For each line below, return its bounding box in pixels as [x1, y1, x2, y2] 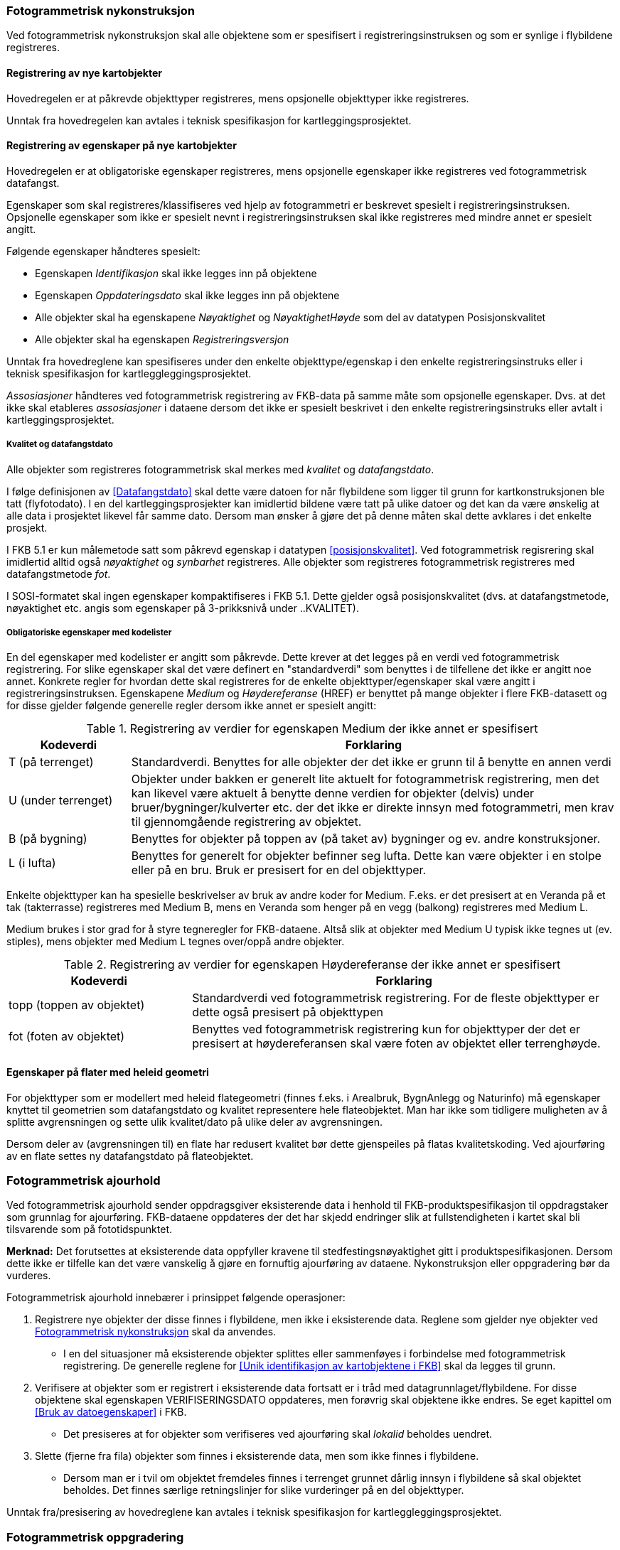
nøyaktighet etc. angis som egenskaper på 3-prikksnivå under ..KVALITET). [6, 601, 359, 614]
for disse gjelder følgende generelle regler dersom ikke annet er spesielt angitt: [6, 699, 377, 712]
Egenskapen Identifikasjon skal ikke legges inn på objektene [35, 267, 317, 279]
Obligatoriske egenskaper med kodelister [6, 627, 172, 637]
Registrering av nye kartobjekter [6, 66, 162, 79]
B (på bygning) [9, 831, 87, 846]
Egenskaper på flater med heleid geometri [6, 1065, 209, 1078]
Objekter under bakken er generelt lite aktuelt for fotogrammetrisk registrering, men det [131, 772, 599, 787]
